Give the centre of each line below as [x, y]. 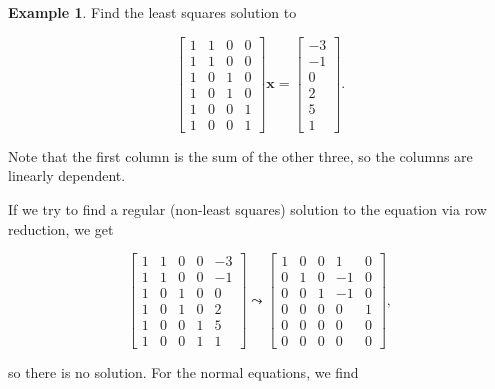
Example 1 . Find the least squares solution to [152, 12]
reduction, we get [61, 228]
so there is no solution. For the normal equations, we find [183, 372]
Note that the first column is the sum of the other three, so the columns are [240, 155]
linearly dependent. [67, 175]
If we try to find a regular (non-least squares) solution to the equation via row [247, 208]
